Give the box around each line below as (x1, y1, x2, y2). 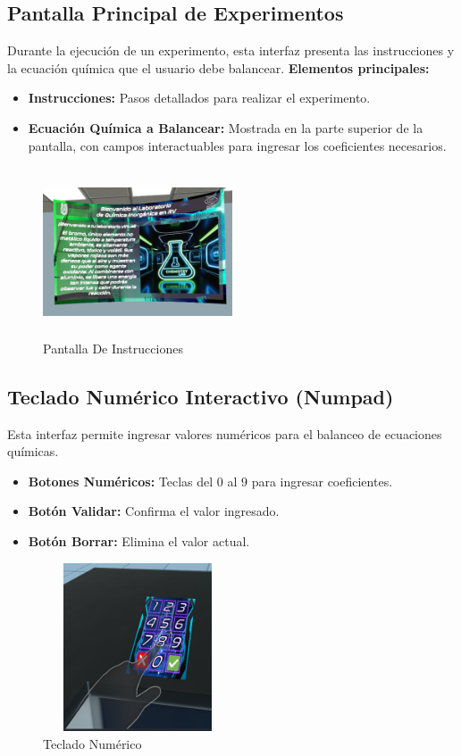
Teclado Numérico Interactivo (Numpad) (7, 382, 394, 410)
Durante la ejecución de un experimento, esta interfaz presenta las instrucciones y (7, 41, 455, 60)
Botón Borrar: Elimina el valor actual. (28, 531, 250, 550)
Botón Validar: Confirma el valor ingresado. (28, 502, 280, 520)
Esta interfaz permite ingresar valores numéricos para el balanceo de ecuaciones (7, 424, 442, 443)
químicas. (7, 442, 59, 461)
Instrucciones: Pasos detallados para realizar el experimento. (28, 88, 371, 107)
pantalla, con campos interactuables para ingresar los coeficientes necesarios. (28, 136, 447, 154)
